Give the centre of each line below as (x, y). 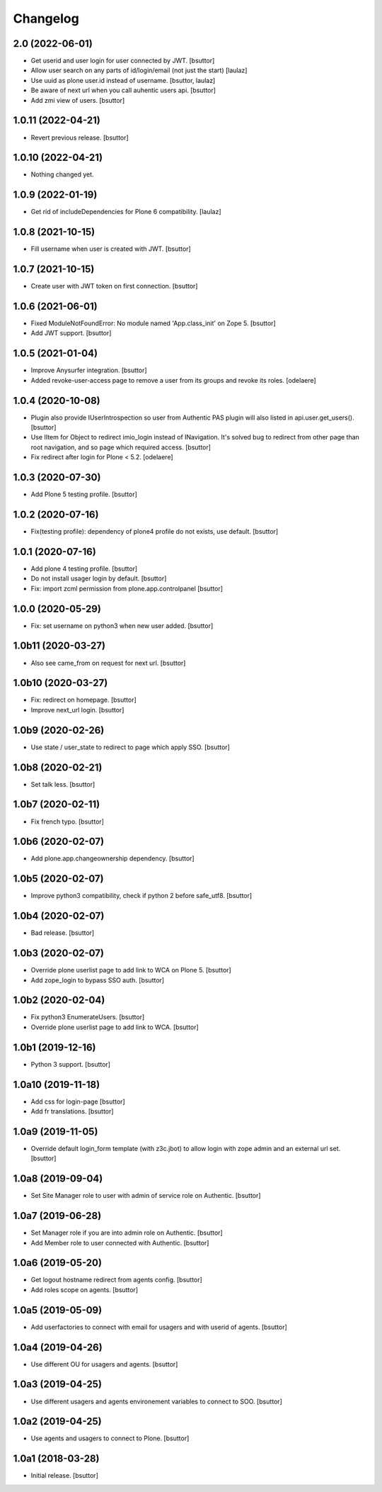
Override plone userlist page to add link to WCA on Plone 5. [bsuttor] (131, 970)
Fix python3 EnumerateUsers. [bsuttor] (88, 1017)
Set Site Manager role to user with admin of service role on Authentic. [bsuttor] (146, 1196)
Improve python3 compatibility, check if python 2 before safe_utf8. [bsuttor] (141, 896)
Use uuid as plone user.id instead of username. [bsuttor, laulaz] (123, 80)
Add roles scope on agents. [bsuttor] (84, 1289)
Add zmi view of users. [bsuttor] (78, 100)
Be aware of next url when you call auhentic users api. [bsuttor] (123, 90)
